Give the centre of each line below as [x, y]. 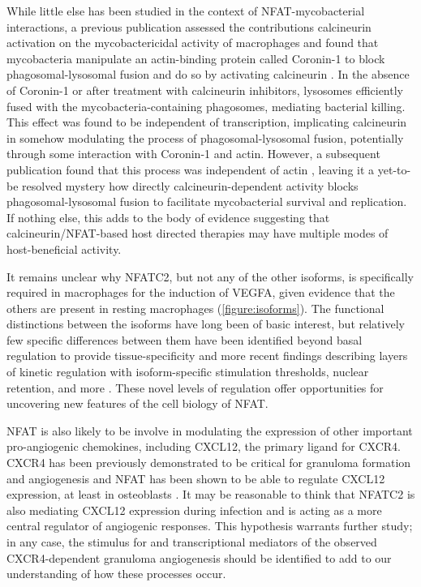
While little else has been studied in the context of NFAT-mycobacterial [186, 11]
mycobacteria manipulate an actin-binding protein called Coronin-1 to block [196, 58]
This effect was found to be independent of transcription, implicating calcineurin [207, 122]
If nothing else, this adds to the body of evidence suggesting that [168, 217]
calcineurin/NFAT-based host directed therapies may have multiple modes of [198, 233]
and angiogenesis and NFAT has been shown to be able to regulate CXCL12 [196, 478]
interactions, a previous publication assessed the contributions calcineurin [189, 26]
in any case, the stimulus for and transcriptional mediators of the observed [192, 542]
